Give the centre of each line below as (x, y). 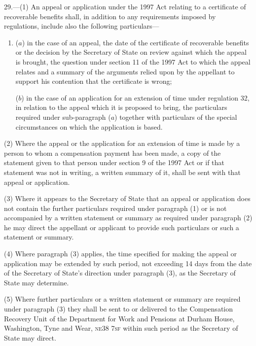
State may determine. (37, 282)
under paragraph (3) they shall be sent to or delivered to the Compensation (119, 309)
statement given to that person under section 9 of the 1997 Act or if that (114, 162)
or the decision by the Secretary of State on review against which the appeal (131, 52)
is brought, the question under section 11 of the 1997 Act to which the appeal (133, 61)
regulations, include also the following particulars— (82, 26)
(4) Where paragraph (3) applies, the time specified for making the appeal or (121, 254)
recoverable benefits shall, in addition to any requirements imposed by (110, 16)
